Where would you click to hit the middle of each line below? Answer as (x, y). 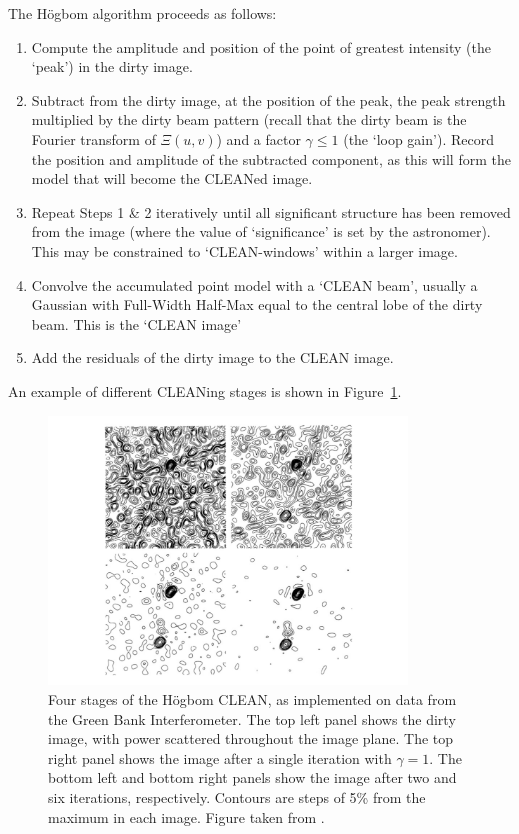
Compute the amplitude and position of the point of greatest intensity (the (261, 46)
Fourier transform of (93, 138)
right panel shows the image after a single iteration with (220, 757)
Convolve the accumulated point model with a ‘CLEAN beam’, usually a (254, 284)
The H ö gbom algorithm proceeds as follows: (142, 13)
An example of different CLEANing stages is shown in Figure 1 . (205, 390)
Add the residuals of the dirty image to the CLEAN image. (212, 357)
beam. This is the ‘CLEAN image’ (136, 323)
